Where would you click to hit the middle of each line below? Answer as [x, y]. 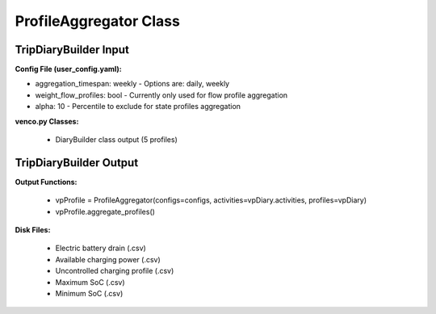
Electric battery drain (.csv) [101, 248]
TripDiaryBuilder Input [72, 50]
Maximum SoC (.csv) [90, 282]
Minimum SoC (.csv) [89, 294]
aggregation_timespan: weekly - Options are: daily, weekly [132, 84]
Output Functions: [46, 182]
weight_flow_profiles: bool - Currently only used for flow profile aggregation [161, 95]
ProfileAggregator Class [98, 21]
